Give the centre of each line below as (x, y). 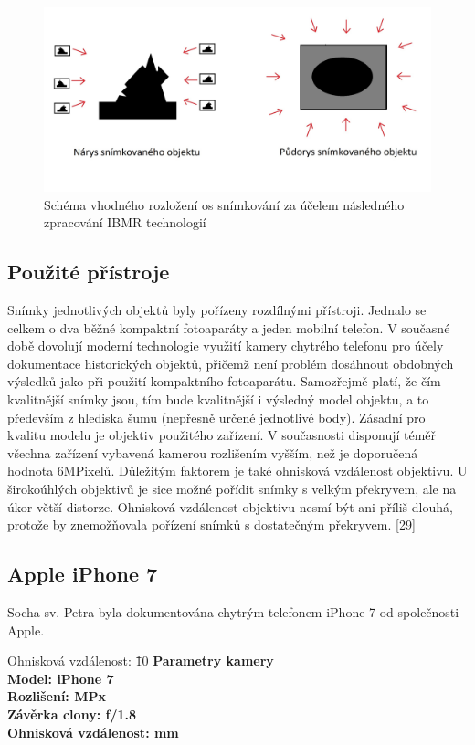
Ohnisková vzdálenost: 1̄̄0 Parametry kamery (141, 661)
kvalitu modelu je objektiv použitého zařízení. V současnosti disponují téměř (222, 435)
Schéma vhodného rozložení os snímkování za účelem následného (224, 204)
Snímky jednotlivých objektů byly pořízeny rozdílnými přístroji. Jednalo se (217, 310)
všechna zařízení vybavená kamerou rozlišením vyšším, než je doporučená (213, 452)
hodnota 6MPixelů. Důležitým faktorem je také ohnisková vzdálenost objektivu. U (237, 471)
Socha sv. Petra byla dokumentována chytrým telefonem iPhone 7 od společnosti (233, 611)
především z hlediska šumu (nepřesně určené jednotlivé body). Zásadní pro (216, 417)
